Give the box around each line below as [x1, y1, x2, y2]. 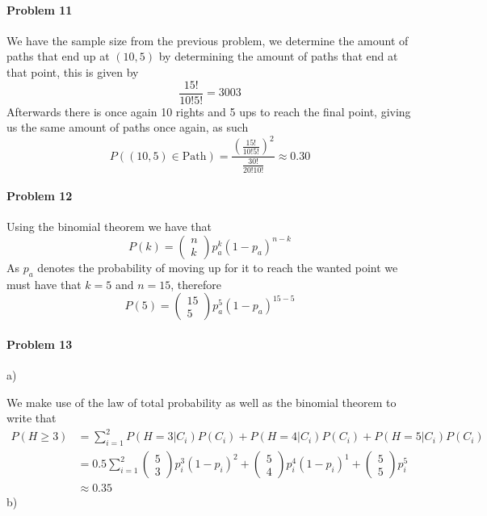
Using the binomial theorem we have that [6, 218, 212, 235]
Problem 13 [6, 335, 73, 352]
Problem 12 [6, 187, 73, 204]
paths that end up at [6, 48, 110, 65]
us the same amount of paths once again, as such [6, 119, 249, 136]
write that [6, 409, 57, 426]
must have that [6, 275, 82, 292]
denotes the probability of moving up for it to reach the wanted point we [37, 258, 398, 275]
